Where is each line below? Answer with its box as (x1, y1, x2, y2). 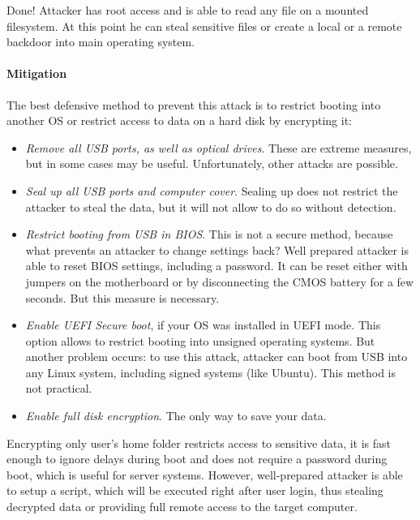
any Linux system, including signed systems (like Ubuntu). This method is (25, 363, 396, 380)
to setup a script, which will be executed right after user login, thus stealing (6, 482, 384, 499)
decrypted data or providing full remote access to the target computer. (6, 498, 358, 515)
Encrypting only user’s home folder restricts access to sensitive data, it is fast (6, 434, 392, 451)
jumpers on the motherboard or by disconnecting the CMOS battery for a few (25, 273, 414, 290)
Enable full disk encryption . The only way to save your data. (25, 407, 327, 424)
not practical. (25, 380, 92, 397)
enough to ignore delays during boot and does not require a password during (6, 450, 388, 467)
